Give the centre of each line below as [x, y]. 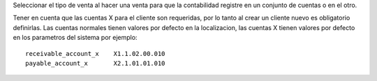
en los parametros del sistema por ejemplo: [75, 38]
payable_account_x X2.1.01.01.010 [95, 63]
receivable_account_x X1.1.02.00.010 [95, 53]
